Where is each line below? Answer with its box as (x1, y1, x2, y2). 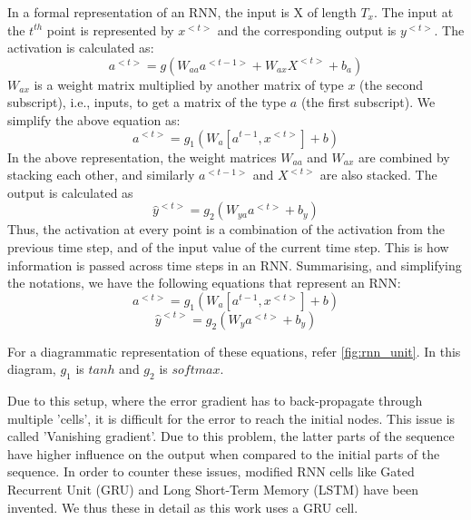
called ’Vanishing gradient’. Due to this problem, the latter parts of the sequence (7, 427, 455, 446)
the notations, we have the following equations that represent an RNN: (7, 273, 401, 292)
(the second (359, 74, 424, 93)
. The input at (373, 3, 454, 21)
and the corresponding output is (217, 20, 397, 39)
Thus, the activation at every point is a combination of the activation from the (7, 220, 446, 239)
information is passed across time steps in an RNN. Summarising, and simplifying (7, 255, 462, 274)
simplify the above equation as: (7, 110, 181, 129)
